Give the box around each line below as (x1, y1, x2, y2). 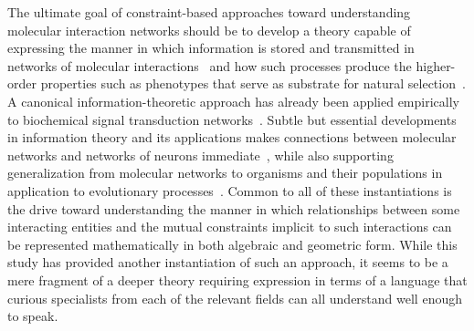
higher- (416, 56, 456, 75)
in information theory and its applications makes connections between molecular (7, 128, 457, 147)
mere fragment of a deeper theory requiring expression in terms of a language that (7, 270, 468, 289)
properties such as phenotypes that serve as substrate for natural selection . (40, 74, 466, 93)
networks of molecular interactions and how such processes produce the (7, 56, 412, 75)
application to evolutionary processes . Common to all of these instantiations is (7, 181, 452, 200)
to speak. (7, 306, 58, 326)
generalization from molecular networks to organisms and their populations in (7, 163, 443, 182)
